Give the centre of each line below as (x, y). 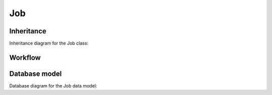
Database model (36, 74)
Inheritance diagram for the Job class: (49, 43)
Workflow (25, 57)
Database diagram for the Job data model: (53, 85)
